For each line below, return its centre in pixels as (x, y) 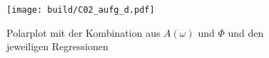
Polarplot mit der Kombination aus (83, 32)
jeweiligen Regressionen (57, 46)
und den (246, 32)
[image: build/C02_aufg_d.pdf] (81, 10)
